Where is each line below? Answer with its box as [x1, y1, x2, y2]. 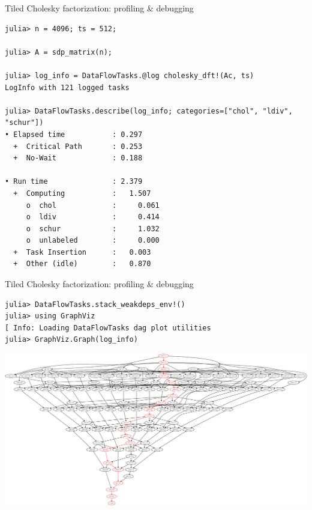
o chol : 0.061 [26, 201, 160, 210]
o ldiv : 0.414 [26, 213, 160, 222]
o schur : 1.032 [26, 224, 160, 233]
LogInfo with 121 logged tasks [5, 83, 130, 92]
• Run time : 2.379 [5, 177, 143, 186]
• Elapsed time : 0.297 [5, 130, 143, 139]
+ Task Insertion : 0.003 [13, 247, 151, 257]
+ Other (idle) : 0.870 [13, 260, 151, 269]
